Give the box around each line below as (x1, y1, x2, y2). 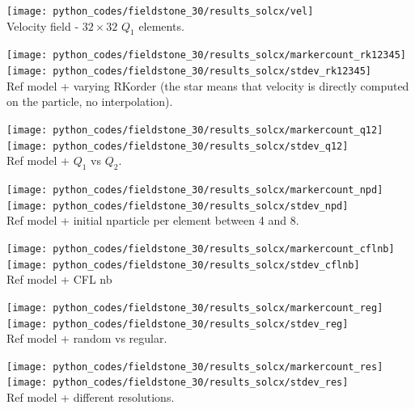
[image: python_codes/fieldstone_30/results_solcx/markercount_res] (6, 361, 383, 373)
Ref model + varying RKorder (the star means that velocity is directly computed (6, 77, 409, 94)
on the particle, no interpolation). (6, 93, 173, 110)
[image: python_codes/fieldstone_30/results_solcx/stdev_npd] (6, 200, 349, 212)
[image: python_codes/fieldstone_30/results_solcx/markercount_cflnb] (6, 242, 395, 255)
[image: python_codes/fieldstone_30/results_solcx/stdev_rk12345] (6, 65, 372, 78)
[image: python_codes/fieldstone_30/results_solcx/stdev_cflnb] (6, 259, 360, 271)
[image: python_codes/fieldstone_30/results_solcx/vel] (6, 6, 314, 17)
